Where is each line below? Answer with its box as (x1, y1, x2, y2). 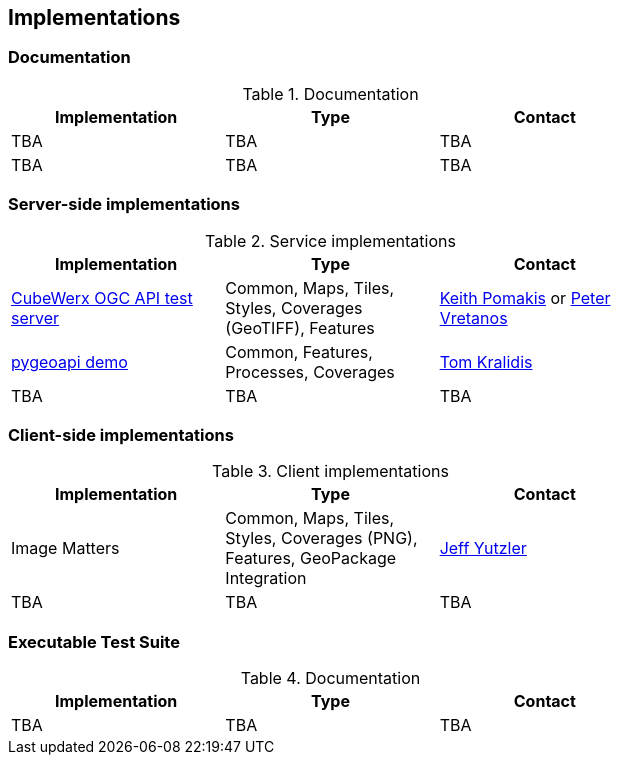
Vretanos (439, 307, 508, 328)
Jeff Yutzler (439, 538, 527, 559)
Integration (225, 568, 307, 589)
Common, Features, (225, 341, 373, 362)
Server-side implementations (8, 194, 240, 215)
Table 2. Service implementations (205, 230, 456, 251)
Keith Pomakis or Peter (439, 287, 611, 308)
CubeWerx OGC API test (11, 287, 193, 308)
